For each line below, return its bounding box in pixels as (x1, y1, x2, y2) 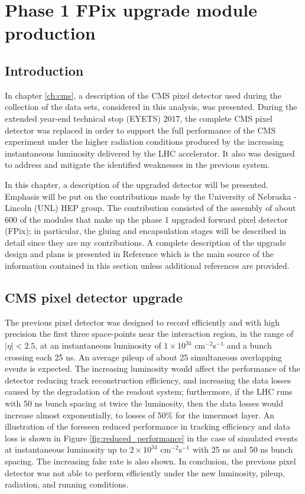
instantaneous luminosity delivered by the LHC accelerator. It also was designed (5, 147, 295, 159)
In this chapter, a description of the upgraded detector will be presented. (5, 178, 268, 190)
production (5, 21, 96, 45)
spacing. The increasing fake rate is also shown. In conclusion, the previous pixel (5, 455, 296, 467)
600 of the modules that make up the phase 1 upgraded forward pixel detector (5, 213, 288, 225)
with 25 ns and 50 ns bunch (192, 443, 293, 456)
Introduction (5, 61, 84, 79)
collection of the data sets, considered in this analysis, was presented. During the (5, 100, 297, 113)
